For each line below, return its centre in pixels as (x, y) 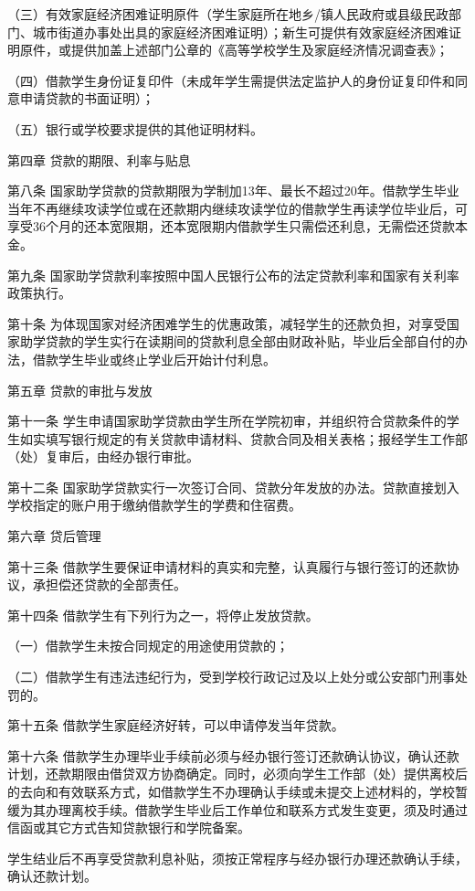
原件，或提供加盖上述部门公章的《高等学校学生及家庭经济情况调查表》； (234, 50)
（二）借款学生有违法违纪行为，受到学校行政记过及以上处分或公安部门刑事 (231, 677)
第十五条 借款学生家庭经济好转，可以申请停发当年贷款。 (176, 725)
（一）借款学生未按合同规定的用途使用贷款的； (148, 646)
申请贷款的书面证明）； (87, 98)
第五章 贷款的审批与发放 (80, 390)
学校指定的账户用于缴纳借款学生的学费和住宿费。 (154, 505)
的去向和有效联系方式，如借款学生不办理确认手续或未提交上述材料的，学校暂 (237, 791)
